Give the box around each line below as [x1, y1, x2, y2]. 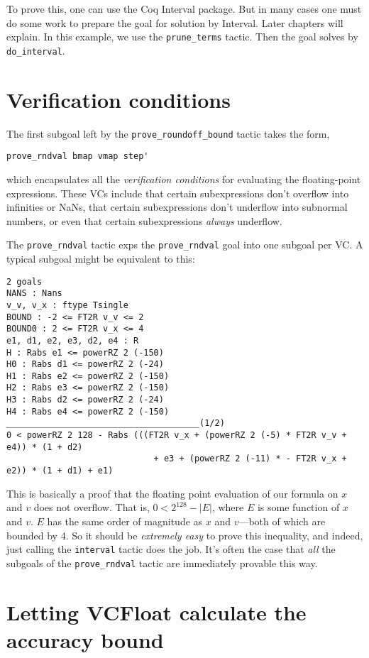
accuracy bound [6, 625, 164, 654]
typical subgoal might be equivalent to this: [6, 251, 195, 265]
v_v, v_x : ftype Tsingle [6, 300, 128, 310]
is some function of [257, 500, 340, 515]
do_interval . [6, 43, 65, 57]
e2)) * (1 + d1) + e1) [6, 466, 114, 476]
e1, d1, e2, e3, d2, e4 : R [6, 335, 139, 346]
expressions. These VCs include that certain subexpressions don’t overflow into [6, 185, 349, 200]
